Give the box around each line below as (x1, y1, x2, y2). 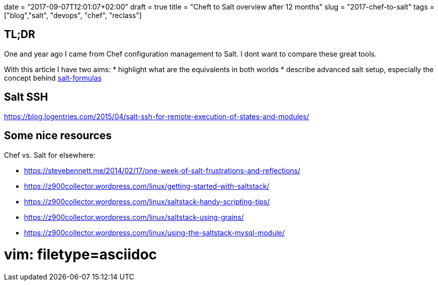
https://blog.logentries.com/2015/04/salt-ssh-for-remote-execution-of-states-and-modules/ (4, 112, 309, 121)
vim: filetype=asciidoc (4, 246, 157, 263)
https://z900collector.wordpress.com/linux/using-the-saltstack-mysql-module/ (24, 228, 285, 237)
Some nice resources (4, 129, 112, 142)
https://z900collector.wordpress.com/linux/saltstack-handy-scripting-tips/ (24, 197, 270, 206)
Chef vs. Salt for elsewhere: (4, 150, 96, 159)
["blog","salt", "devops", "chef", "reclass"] (4, 11, 142, 20)
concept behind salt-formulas (4, 73, 102, 82)
